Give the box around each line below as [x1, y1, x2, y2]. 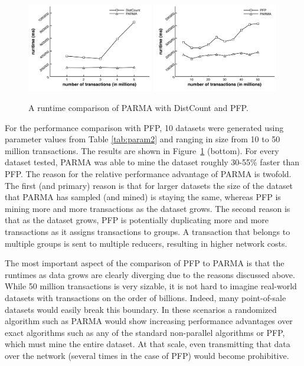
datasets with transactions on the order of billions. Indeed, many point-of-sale [5, 291, 286, 303]
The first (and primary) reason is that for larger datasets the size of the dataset [5, 179, 293, 191]
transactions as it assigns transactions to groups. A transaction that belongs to [5, 226, 290, 237]
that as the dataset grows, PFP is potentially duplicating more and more [5, 214, 269, 226]
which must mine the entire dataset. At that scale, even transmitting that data [5, 338, 290, 350]
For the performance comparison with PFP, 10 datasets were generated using [5, 121, 284, 133]
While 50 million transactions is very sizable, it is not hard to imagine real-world [5, 280, 297, 292]
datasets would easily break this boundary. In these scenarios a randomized [5, 303, 277, 315]
